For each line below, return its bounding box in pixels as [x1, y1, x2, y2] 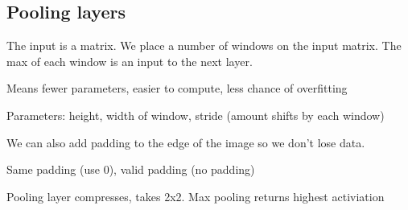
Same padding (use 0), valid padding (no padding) [6, 161, 255, 178]
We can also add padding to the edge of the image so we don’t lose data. [6, 134, 365, 150]
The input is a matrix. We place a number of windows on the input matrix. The [6, 37, 402, 54]
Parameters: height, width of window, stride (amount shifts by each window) [6, 106, 385, 123]
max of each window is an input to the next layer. [6, 52, 253, 69]
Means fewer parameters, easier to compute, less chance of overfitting [6, 80, 348, 97]
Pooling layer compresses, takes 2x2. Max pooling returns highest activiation [6, 187, 385, 204]
